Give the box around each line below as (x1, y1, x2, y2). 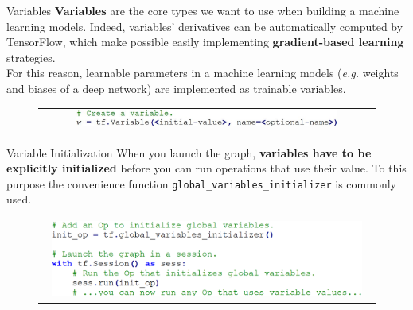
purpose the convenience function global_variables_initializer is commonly (6, 175, 396, 192)
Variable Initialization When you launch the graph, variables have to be (6, 144, 372, 161)
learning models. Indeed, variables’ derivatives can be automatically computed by (6, 17, 403, 34)
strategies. (6, 48, 56, 65)
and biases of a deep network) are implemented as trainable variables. (6, 79, 346, 96)
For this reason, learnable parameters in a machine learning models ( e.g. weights (6, 64, 399, 81)
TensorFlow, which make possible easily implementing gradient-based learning (6, 33, 404, 50)
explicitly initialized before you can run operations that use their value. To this (6, 160, 407, 176)
